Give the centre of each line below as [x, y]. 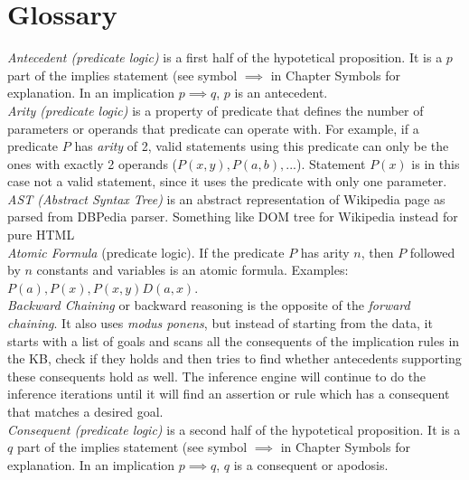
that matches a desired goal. [85, 411]
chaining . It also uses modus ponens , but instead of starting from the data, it [220, 323]
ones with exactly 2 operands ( [93, 163]
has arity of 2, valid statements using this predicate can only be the [262, 146]
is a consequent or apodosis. [311, 464]
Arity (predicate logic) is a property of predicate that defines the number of [216, 110]
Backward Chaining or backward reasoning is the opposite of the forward [209, 305]
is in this [436, 163]
